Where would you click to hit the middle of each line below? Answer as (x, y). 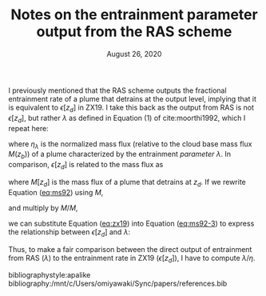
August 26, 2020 (134, 54)
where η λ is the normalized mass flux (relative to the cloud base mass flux (130, 144)
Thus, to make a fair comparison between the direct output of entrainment (130, 249)
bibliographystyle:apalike (50, 275)
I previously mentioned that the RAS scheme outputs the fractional (117, 90)
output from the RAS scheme (134, 32)
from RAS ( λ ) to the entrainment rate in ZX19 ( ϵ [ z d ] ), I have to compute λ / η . (132, 259)
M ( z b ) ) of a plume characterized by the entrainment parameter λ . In (120, 155)
